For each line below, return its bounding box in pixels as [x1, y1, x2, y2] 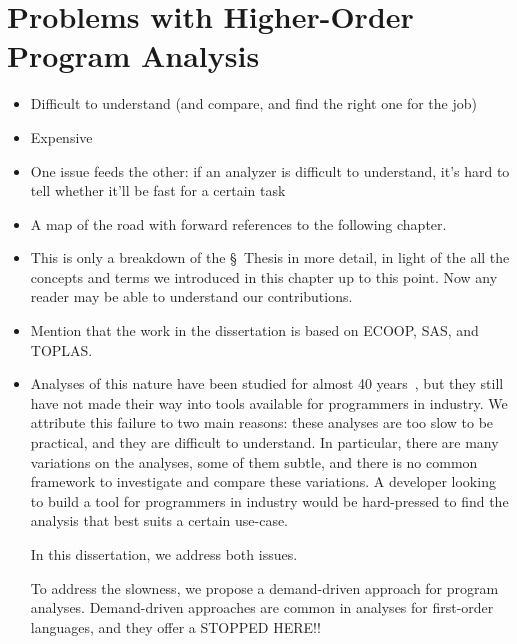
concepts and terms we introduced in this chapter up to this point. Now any [30, 266, 498, 287]
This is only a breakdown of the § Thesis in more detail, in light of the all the [30, 247, 510, 268]
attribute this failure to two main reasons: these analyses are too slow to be [30, 412, 494, 433]
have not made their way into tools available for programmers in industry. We [30, 392, 508, 413]
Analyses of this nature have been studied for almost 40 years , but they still [30, 373, 504, 394]
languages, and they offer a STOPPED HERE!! [30, 616, 321, 637]
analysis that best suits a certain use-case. [30, 510, 289, 531]
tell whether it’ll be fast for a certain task [30, 180, 286, 201]
